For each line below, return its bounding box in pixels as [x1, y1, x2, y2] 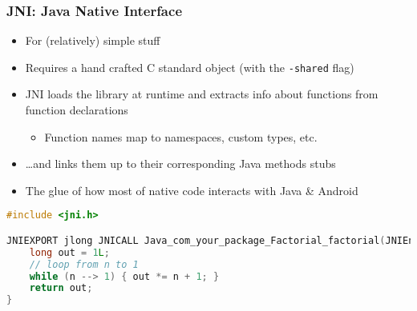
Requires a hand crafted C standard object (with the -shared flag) [25, 58, 354, 75]
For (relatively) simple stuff [25, 32, 160, 49]
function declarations [25, 102, 128, 118]
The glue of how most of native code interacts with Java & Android [25, 181, 358, 198]
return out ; [29, 282, 93, 294]
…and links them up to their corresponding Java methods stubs [25, 155, 336, 172]
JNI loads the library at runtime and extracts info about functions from [25, 86, 379, 102]
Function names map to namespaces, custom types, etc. [44, 128, 318, 145]
